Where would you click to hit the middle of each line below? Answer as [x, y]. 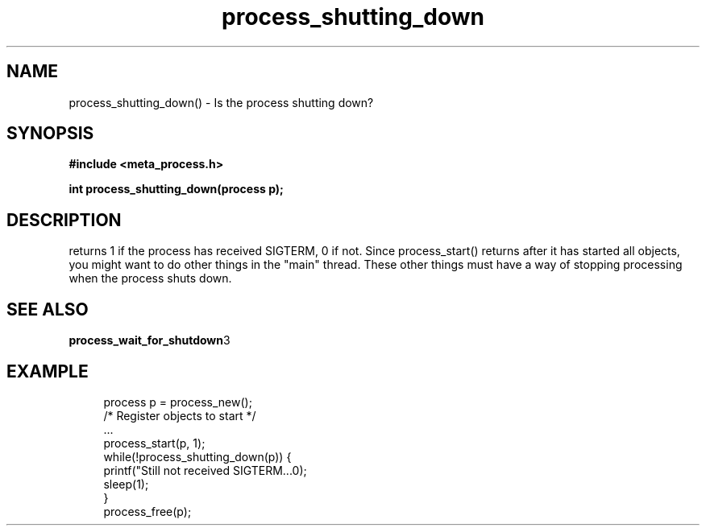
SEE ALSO [48, 309]
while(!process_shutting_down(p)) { [197, 456]
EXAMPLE [48, 371]
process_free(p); [147, 511]
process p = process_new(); [178, 402]
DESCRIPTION [64, 220]
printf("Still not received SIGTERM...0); [205, 470]
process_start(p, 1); [154, 443]
